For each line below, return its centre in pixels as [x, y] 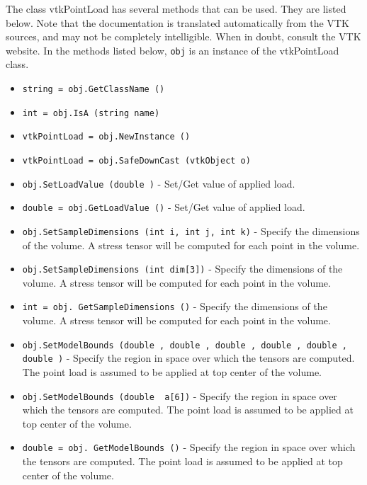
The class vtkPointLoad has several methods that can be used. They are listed [176, 8]
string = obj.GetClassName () [94, 90]
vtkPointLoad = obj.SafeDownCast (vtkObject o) [136, 161]
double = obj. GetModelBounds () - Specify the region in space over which [189, 447]
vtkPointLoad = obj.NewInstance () [106, 137]
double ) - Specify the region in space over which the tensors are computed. [188, 358]
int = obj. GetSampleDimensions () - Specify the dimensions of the [175, 306]
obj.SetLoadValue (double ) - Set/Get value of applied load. [159, 183]
